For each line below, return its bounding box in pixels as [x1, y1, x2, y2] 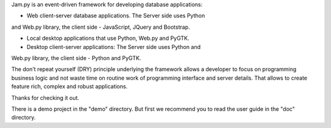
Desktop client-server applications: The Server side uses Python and [26, 43, 201, 50]
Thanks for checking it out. [11, 94, 80, 101]
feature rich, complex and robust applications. [11, 83, 128, 90]
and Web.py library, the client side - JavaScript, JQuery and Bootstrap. [11, 23, 190, 31]
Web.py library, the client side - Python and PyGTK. [11, 54, 142, 61]
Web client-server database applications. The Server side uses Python [26, 12, 205, 20]
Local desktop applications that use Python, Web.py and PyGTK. [26, 34, 189, 42]
